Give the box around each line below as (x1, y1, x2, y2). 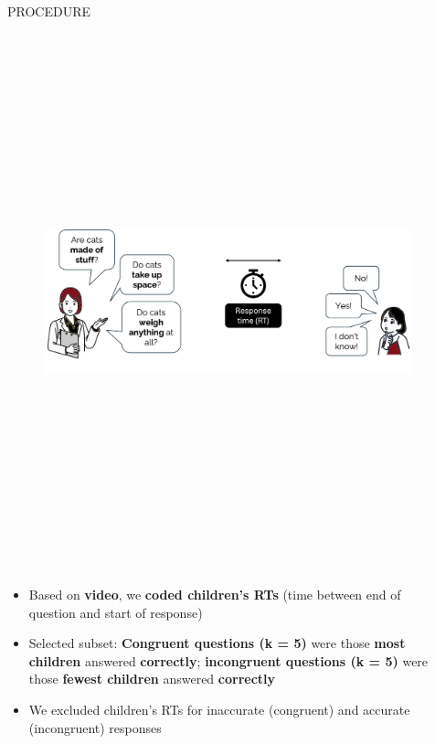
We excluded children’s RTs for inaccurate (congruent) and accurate (28, 699, 410, 718)
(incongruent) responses (28, 717, 162, 737)
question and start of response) (28, 602, 203, 622)
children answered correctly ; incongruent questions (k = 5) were (28, 651, 429, 670)
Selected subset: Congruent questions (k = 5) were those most (28, 633, 406, 653)
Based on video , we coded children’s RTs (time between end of (28, 585, 401, 603)
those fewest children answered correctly (28, 669, 276, 688)
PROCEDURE (7, 2, 91, 20)
